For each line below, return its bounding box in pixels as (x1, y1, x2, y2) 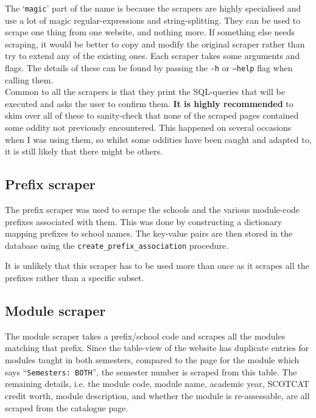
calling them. (5, 73, 54, 86)
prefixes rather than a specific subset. (5, 271, 144, 284)
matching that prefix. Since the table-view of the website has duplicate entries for (5, 341, 309, 354)
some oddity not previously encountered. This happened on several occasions (5, 121, 292, 134)
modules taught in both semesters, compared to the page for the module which (5, 354, 300, 366)
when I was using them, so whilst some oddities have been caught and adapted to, (5, 133, 312, 145)
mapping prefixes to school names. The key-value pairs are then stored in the (5, 227, 293, 240)
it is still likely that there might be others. (5, 145, 163, 158)
